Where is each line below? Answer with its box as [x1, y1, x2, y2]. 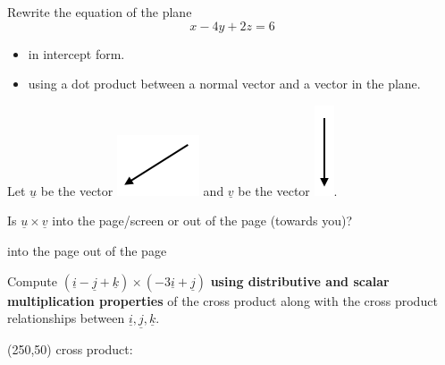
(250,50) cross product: [7, 340, 133, 359]
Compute [7, 271, 57, 290]
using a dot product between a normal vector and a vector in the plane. [28, 74, 421, 93]
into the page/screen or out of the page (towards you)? [52, 211, 353, 230]
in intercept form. [28, 44, 125, 63]
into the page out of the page [7, 241, 167, 259]
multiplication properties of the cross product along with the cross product [7, 291, 438, 310]
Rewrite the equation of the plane [7, 3, 192, 21]
